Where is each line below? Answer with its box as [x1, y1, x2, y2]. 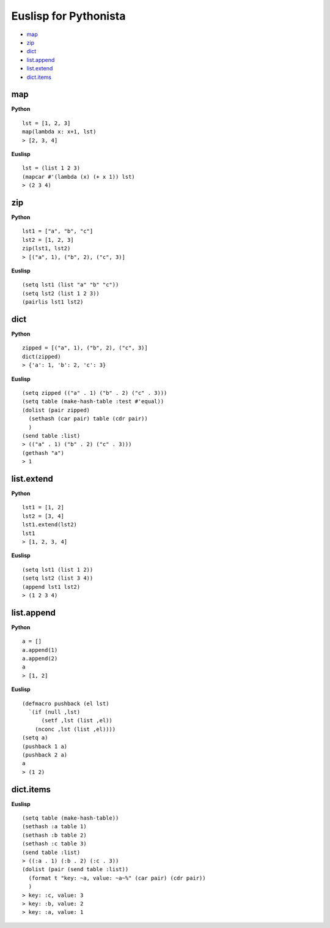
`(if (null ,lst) [28, 709, 81, 716]
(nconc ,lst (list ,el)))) [34, 725, 116, 733]
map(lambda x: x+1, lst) [22, 129, 97, 135]
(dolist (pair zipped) [22, 406, 90, 413]
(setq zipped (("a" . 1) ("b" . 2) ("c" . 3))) [22, 389, 167, 397]
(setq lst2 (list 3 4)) [22, 575, 94, 582]
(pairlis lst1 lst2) [22, 299, 84, 305]
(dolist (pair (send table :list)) [22, 866, 129, 873]
